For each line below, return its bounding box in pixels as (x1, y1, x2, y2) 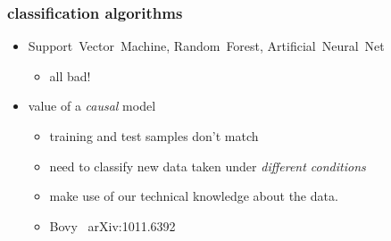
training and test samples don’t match (49, 127, 259, 145)
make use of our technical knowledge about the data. (49, 187, 338, 205)
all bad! (49, 66, 91, 85)
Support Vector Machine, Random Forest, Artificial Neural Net (28, 37, 385, 55)
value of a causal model (28, 96, 156, 115)
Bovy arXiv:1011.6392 (49, 216, 176, 235)
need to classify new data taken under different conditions (49, 156, 366, 175)
